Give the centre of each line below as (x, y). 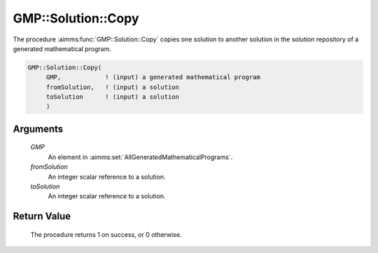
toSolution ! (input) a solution (113, 97)
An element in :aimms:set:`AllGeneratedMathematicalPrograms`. (140, 157)
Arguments (38, 129)
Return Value (42, 216)
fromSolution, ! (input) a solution (113, 87)
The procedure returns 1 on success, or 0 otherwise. (106, 234)
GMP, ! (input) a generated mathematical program (153, 77)
